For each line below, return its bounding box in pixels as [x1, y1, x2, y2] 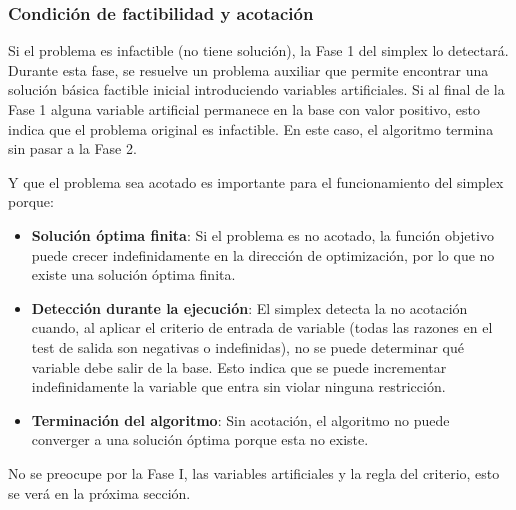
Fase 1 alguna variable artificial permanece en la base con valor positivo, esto [8, 99, 480, 119]
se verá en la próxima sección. [8, 482, 191, 503]
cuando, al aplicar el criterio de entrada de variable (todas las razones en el [31, 317, 493, 338]
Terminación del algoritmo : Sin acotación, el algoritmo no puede [31, 409, 450, 430]
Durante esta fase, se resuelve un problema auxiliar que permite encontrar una [8, 59, 489, 80]
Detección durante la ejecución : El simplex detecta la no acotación [31, 297, 468, 318]
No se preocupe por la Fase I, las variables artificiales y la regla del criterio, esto [8, 462, 500, 483]
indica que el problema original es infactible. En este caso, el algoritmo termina [8, 118, 494, 139]
